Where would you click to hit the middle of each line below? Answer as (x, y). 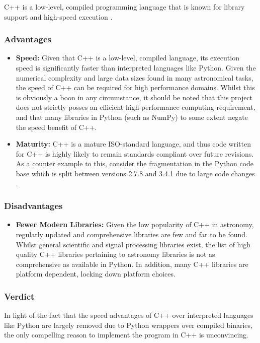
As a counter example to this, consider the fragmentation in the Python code (135, 163)
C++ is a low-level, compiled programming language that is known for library (124, 7)
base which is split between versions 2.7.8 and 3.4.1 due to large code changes (135, 173)
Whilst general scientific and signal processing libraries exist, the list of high (133, 244)
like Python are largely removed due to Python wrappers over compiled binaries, (128, 325)
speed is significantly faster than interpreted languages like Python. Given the (136, 67)
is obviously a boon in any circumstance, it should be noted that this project (134, 97)
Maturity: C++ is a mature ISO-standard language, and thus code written (133, 144)
